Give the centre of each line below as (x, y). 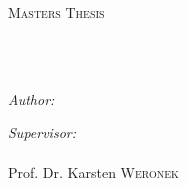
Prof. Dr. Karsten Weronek (93, 171)
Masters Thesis (56, 12)
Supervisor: (42, 132)
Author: (31, 98)
